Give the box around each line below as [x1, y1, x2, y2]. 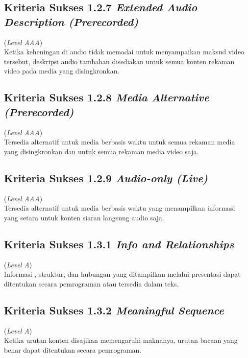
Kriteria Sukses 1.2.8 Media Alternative [4, 90, 209, 105]
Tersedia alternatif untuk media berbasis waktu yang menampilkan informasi [4, 203, 235, 213]
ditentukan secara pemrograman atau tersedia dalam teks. [4, 278, 179, 288]
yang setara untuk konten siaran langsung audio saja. [4, 212, 164, 222]
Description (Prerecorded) [4, 14, 139, 29]
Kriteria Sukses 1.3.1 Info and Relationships [4, 236, 234, 251]
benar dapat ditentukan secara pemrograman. [4, 344, 142, 355]
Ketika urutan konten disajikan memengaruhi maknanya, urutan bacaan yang [4, 335, 238, 345]
